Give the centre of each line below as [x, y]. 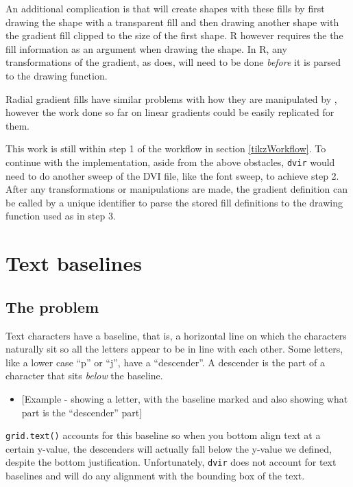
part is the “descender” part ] [82, 412]
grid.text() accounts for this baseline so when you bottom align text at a [163, 435]
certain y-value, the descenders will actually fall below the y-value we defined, [169, 448]
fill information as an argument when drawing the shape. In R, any [146, 48]
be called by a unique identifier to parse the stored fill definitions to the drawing [174, 202]
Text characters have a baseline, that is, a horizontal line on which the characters [176, 335]
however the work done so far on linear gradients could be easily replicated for [170, 112]
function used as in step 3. [61, 216]
